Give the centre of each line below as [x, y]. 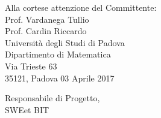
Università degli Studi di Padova [65, 42]
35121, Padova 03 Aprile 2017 [60, 78]
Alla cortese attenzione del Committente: [81, 7]
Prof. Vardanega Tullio [47, 19]
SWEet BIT [27, 109]
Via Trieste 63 [31, 66]
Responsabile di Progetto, [52, 98]
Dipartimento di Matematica [58, 54]
